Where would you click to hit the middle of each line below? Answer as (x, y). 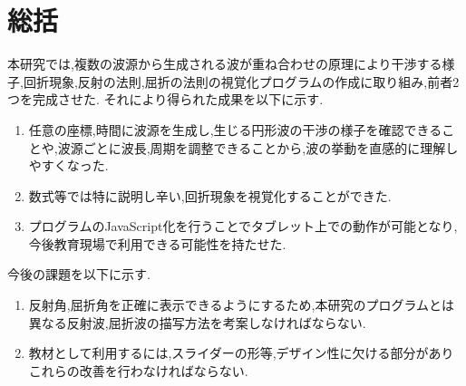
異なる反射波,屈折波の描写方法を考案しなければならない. (197, 322)
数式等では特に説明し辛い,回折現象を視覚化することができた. (210, 195)
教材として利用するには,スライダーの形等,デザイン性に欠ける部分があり (241, 353)
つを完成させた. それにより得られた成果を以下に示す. (165, 99)
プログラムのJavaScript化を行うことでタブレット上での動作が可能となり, (243, 226)
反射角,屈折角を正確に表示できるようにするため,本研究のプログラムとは (242, 305)
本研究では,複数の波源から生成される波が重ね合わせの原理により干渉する (225, 64)
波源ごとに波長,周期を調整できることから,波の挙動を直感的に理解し (258, 147)
